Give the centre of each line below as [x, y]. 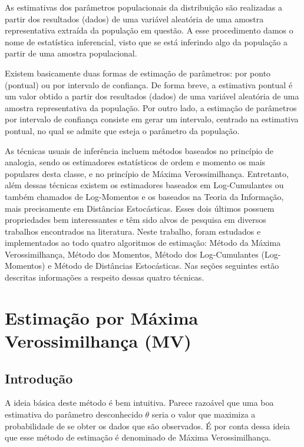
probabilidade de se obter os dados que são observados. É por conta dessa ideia [147, 426]
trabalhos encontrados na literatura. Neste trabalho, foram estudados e [133, 231]
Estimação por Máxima [102, 317]
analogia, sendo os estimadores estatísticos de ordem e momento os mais [135, 162]
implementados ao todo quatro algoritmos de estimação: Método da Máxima [143, 243]
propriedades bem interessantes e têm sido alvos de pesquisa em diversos [136, 220]
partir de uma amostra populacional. [71, 53]
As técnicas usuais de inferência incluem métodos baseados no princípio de [139, 150]
